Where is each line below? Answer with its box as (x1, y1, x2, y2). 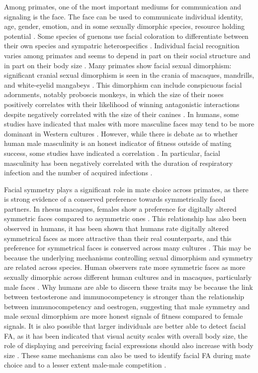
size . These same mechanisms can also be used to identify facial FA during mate (4, 350, 251, 360)
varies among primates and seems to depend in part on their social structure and (4, 50, 251, 60)
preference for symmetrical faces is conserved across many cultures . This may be (4, 243, 251, 253)
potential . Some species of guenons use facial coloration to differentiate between (4, 30, 249, 41)
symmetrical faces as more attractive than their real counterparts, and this (4, 233, 232, 243)
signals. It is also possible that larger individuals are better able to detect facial (4, 321, 246, 331)
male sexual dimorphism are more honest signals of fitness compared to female (4, 311, 243, 321)
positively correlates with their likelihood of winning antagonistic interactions (4, 99, 240, 109)
